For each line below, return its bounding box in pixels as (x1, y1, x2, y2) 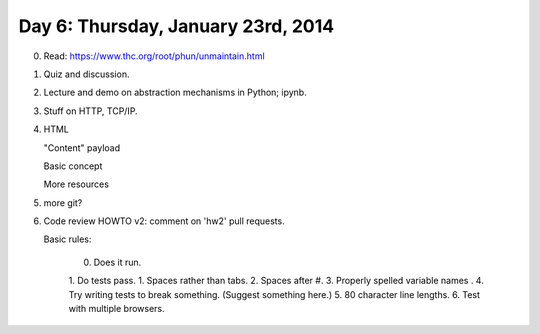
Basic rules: (43, 233, 92, 245)
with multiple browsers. (68, 303, 165, 315)
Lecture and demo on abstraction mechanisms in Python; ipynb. (43, 86, 307, 99)
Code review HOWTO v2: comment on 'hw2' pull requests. (43, 215, 285, 227)
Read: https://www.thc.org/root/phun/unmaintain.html (43, 50, 265, 62)
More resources (43, 178, 110, 190)
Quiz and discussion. (43, 68, 130, 80)
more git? (43, 196, 83, 209)
